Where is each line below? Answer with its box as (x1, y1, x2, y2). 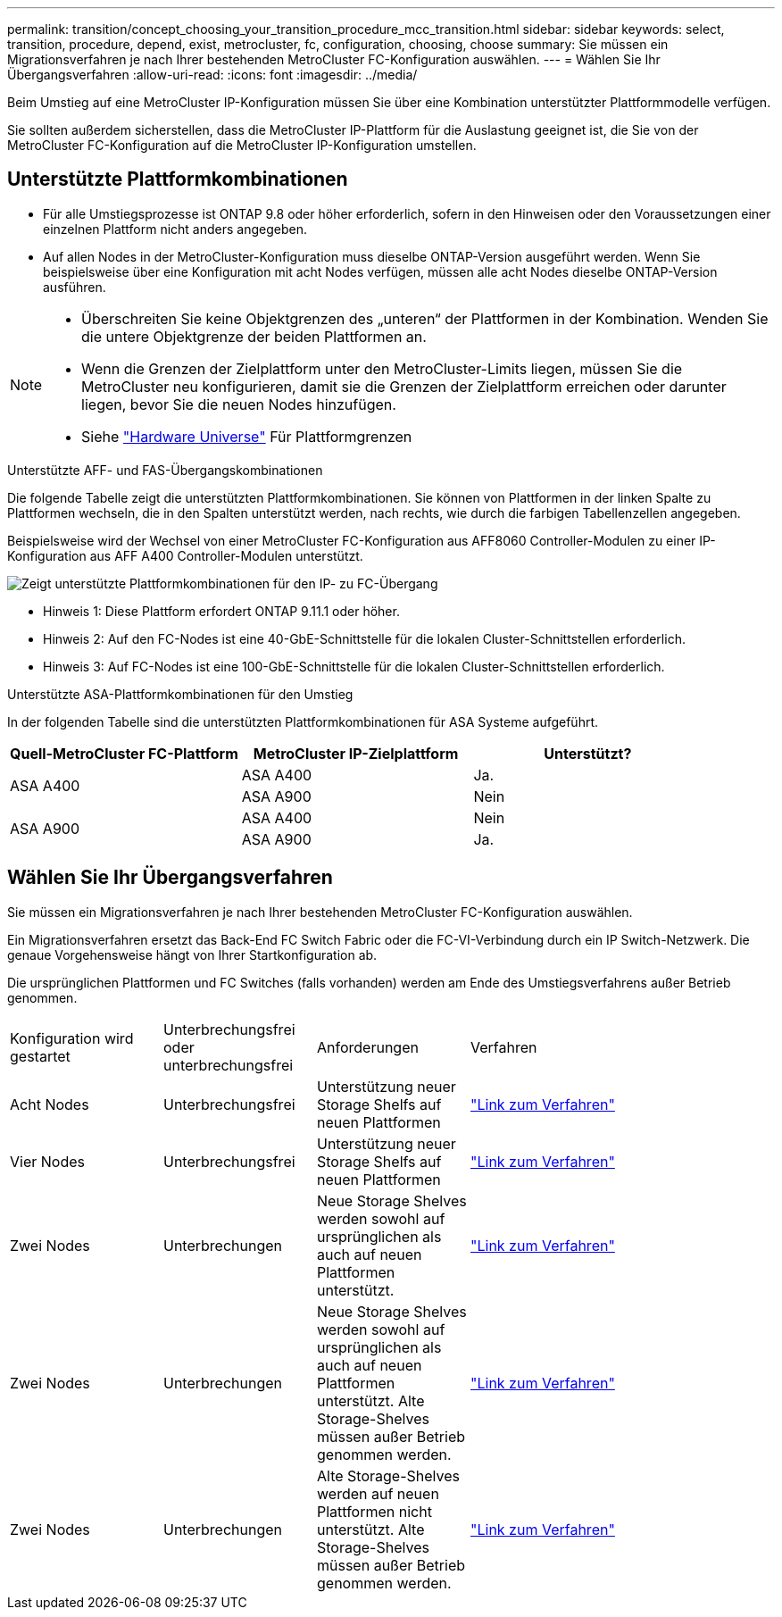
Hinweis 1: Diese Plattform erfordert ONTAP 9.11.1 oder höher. (43, 603, 400, 619)
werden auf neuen (317, 1484, 439, 1503)
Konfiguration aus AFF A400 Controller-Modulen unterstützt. (7, 547, 363, 563)
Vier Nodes (10, 1152, 85, 1171)
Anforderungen (317, 1038, 419, 1056)
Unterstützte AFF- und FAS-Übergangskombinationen (7, 462, 323, 478)
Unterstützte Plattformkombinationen (7, 168, 348, 191)
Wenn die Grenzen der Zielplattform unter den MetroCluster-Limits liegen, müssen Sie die (81, 359, 683, 378)
